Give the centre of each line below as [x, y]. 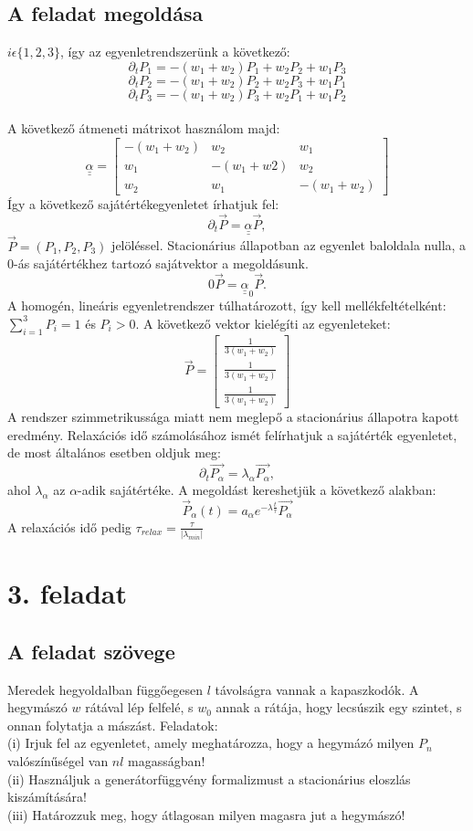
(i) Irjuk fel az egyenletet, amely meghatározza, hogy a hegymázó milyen [211, 743]
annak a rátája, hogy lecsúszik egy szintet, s [339, 707]
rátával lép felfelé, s [139, 707]
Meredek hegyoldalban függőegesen [105, 689]
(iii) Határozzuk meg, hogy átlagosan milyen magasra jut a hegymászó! [206, 814]
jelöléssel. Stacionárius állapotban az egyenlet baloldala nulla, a [289, 245]
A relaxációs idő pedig [69, 526]
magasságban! [167, 761]
